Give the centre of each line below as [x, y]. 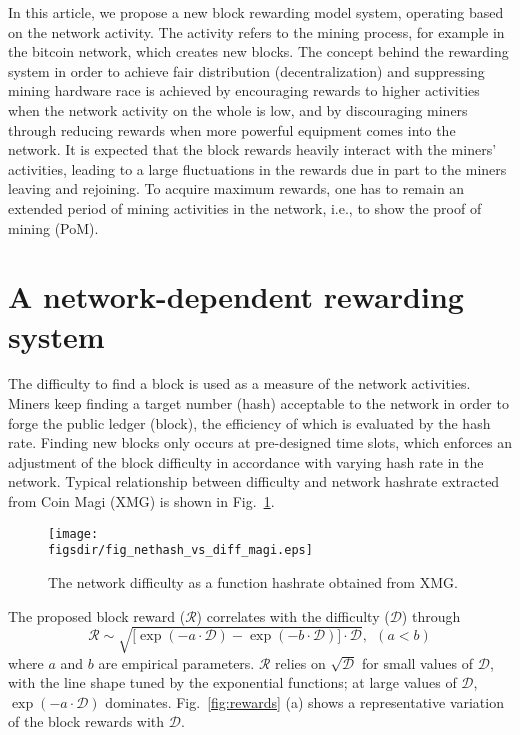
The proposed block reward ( [97, 615]
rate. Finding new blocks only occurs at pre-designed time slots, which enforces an [260, 442]
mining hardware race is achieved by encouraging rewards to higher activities [244, 90]
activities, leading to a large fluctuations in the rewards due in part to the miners [257, 168]
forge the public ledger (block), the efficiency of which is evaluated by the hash [249, 422]
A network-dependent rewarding [236, 296]
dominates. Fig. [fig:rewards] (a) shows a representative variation [304, 701]
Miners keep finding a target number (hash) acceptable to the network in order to [258, 403]
